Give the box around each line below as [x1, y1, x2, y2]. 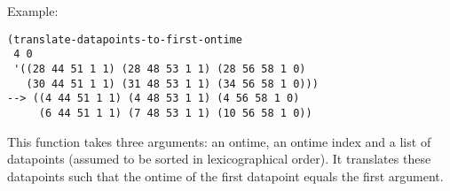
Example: [7, 2, 59, 19]
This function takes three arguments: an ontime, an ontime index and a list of [7, 132, 431, 150]
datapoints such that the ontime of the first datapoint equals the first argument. [7, 166, 444, 185]
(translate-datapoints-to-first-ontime [7, 33, 242, 46]
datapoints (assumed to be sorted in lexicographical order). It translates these [7, 149, 431, 168]
